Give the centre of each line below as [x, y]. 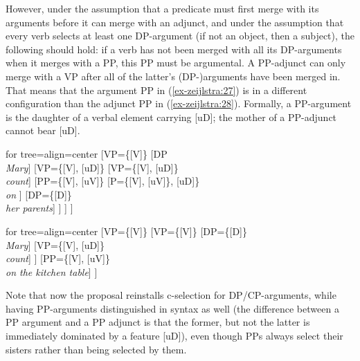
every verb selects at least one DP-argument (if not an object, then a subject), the [180, 36]
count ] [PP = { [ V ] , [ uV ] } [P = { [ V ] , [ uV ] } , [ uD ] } [103, 181]
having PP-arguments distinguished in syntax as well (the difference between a [172, 308]
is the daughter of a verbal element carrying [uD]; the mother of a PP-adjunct [171, 117]
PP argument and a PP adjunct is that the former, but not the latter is [158, 322]
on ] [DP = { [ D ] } [39, 194]
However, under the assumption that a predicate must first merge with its [162, 8]
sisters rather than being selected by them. [96, 349]
